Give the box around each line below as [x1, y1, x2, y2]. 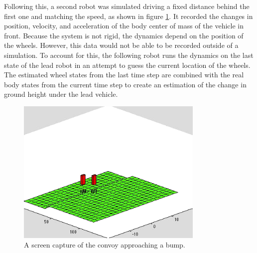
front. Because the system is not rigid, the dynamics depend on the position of [4, 30, 244, 40]
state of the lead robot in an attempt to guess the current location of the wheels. [4, 59, 251, 70]
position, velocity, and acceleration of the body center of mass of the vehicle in [4, 20, 244, 31]
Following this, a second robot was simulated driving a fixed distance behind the [4, 1, 250, 11]
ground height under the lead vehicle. [4, 89, 118, 99]
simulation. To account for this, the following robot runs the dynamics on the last [4, 49, 254, 60]
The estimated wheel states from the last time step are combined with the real [4, 69, 244, 80]
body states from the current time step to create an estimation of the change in [4, 79, 247, 89]
